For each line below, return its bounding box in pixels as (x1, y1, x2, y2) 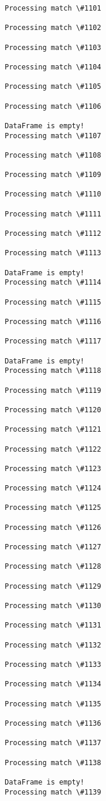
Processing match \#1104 (5, 62, 101, 71)
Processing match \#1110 (5, 190, 101, 199)
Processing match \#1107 (5, 131, 101, 140)
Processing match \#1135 (5, 699, 101, 708)
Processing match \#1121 (5, 425, 101, 434)
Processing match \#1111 (5, 209, 101, 218)
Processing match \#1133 (5, 660, 101, 669)
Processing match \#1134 (5, 680, 101, 689)
